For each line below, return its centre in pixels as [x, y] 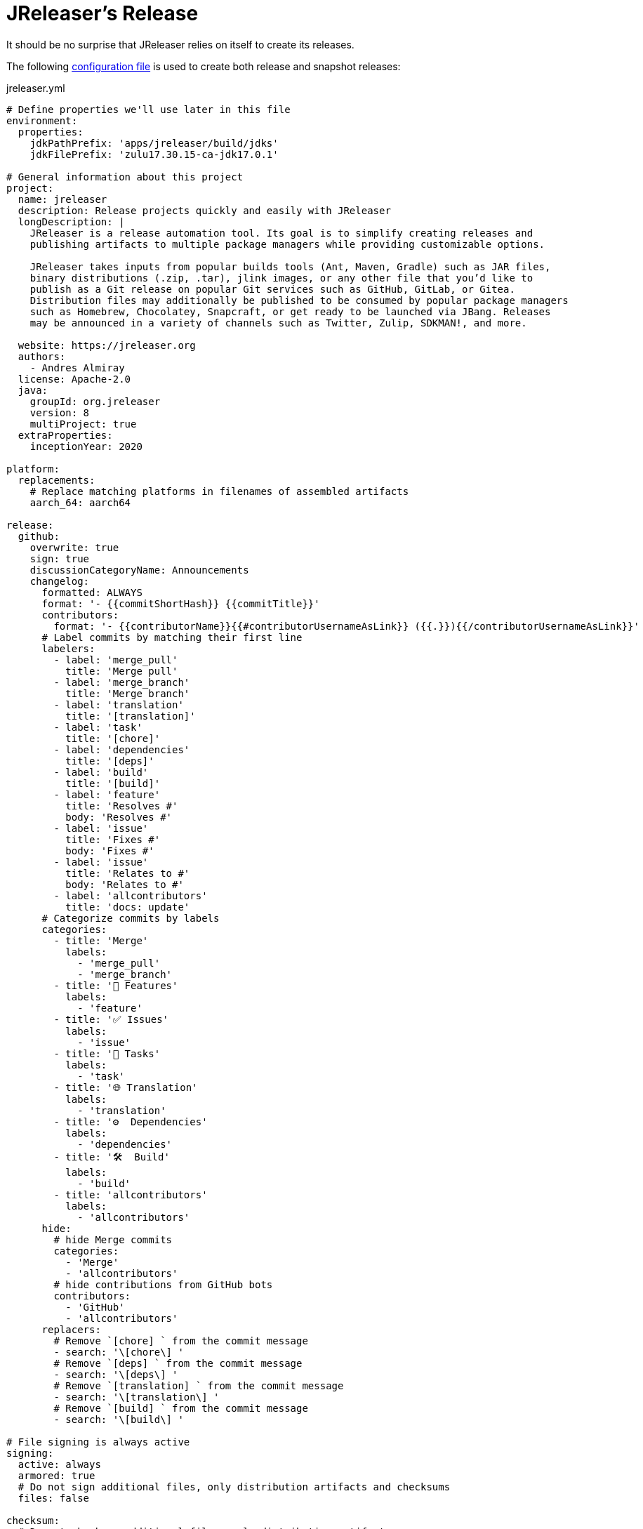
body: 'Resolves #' [119, 817]
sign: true [60, 558]
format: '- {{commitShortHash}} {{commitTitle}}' [181, 603]
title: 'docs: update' [128, 907]
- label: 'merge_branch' [122, 682]
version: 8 [60, 412]
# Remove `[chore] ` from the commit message [181, 1341]
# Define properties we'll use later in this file [148, 109]
